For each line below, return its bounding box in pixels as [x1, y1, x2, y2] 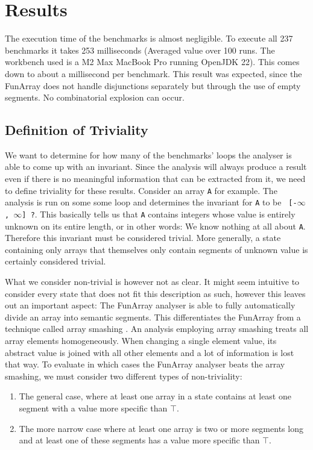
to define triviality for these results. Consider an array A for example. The [5, 184, 277, 196]
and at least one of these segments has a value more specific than [19, 434, 260, 446]
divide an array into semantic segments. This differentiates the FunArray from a [5, 310, 301, 323]
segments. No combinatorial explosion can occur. [5, 91, 185, 104]
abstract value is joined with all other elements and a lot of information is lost [5, 346, 294, 358]
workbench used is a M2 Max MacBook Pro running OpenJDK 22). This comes [5, 55, 300, 68]
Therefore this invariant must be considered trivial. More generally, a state [5, 231, 281, 244]
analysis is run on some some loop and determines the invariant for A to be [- [5, 196, 297, 208]
